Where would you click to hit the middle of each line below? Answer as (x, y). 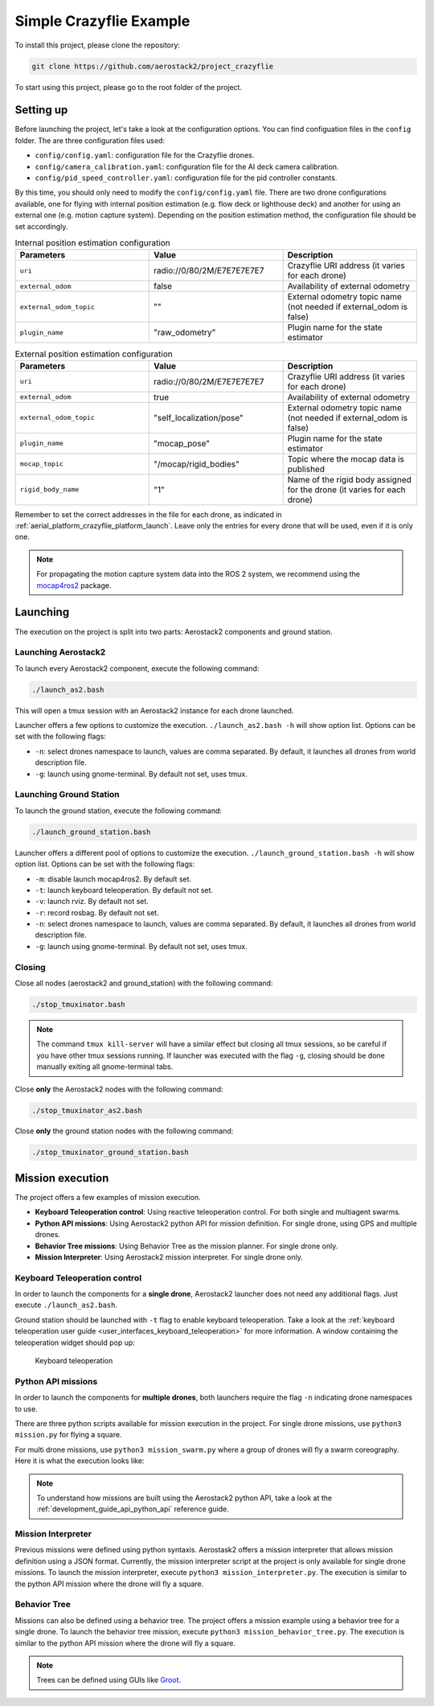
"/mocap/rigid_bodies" (197, 464)
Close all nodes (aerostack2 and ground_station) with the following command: (144, 983)
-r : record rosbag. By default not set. (97, 912)
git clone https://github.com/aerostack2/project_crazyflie (153, 66)
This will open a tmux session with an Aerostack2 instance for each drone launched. (154, 710)
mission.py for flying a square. (68, 1435)
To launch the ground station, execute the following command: (119, 810)
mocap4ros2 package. (74, 585)
